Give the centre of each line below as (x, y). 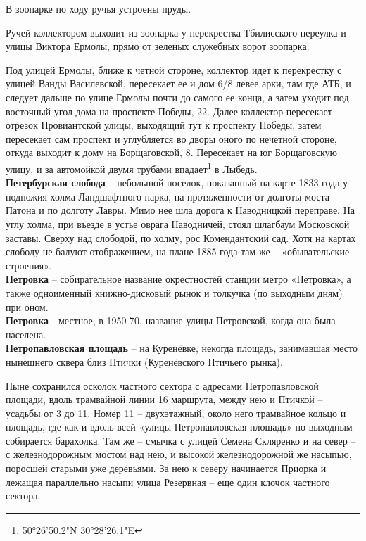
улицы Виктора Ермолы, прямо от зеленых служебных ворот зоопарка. (158, 46)
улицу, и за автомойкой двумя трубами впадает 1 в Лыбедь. (132, 167)
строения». (29, 265)
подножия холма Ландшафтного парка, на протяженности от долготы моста (168, 196)
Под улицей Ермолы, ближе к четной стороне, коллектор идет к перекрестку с (174, 69)
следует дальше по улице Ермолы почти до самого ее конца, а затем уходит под (177, 97)
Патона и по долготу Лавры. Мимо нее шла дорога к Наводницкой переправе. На (180, 210)
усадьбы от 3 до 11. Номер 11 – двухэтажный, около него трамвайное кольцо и (176, 413)
